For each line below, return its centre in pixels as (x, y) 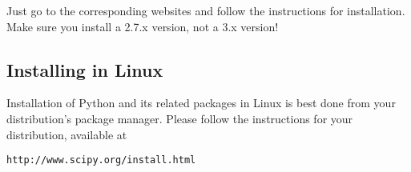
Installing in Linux (85, 69)
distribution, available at (67, 134)
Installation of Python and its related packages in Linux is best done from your (201, 103)
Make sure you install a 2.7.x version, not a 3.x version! (143, 26)
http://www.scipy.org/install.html (101, 160)
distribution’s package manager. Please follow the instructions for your (180, 118)
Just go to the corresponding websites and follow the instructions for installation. (206, 10)
